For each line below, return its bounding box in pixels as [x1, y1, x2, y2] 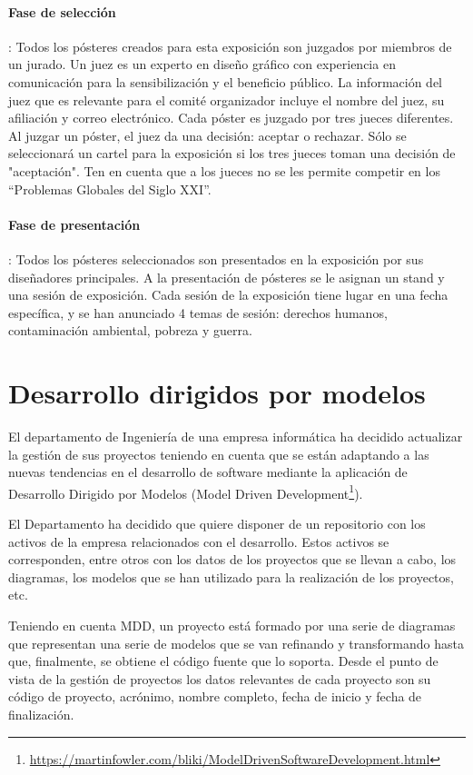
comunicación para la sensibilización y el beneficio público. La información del [8, 72, 442, 91]
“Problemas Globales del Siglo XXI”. [8, 179, 212, 198]
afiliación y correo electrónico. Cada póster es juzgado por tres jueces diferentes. [8, 108, 454, 127]
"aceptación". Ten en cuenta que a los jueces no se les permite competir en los [8, 161, 440, 180]
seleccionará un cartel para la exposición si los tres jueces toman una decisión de [8, 144, 456, 163]
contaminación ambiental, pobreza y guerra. [8, 321, 252, 340]
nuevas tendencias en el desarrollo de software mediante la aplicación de [8, 462, 408, 482]
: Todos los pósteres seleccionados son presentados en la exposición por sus [8, 249, 424, 268]
